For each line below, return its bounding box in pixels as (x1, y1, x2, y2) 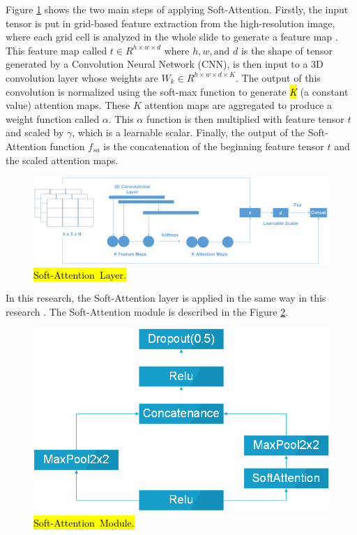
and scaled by (6, 125, 64, 140)
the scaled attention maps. (6, 152, 119, 167)
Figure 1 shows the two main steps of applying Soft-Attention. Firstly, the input (6, 2, 349, 16)
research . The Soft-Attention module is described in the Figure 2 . (6, 304, 289, 318)
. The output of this (235, 70, 321, 85)
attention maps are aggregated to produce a (144, 98, 332, 112)
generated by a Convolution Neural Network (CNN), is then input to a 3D (6, 57, 324, 71)
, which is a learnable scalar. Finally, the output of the (72, 125, 305, 140)
